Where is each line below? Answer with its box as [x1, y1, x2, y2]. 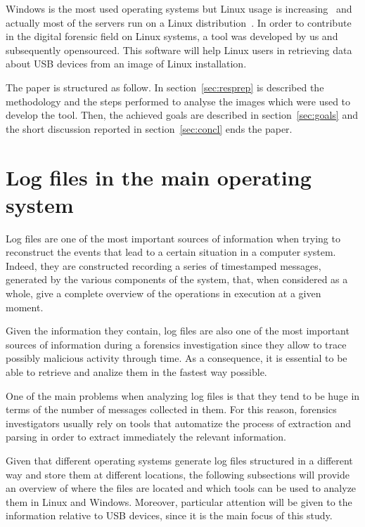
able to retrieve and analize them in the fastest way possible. [6, 365, 267, 379]
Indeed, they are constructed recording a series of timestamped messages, [6, 258, 321, 273]
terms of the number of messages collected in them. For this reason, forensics [6, 402, 337, 417]
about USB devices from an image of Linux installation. [6, 56, 247, 71]
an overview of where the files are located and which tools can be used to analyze [6, 481, 357, 495]
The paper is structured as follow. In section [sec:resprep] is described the [6, 79, 324, 94]
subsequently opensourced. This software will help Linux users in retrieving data [6, 42, 352, 57]
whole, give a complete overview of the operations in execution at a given [6, 286, 321, 301]
